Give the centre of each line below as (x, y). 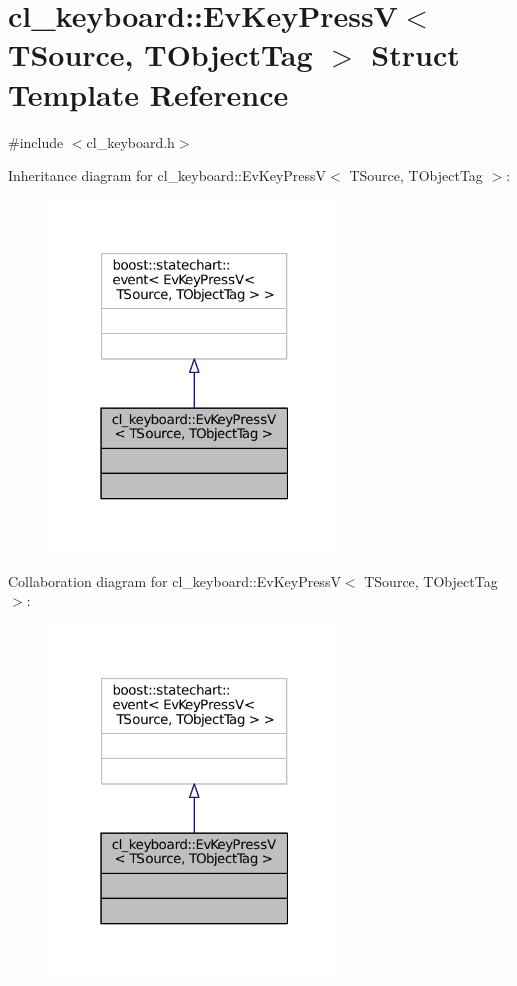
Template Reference (148, 93)
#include (36, 141)
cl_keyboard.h (130, 141)
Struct (415, 54)
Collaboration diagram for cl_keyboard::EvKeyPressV (174, 580)
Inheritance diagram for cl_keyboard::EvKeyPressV (167, 175)
